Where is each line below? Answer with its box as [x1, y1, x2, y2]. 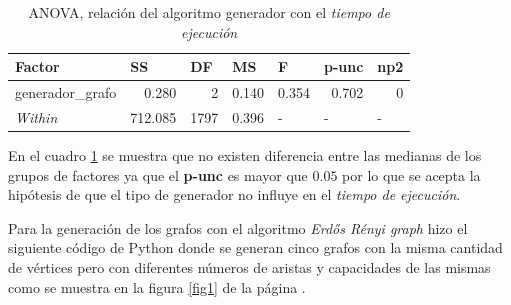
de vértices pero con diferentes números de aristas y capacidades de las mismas [8, 256, 491, 277]
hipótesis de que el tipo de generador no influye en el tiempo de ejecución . [8, 184, 461, 205]
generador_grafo [15, 82, 117, 103]
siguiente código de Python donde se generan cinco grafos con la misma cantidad [8, 237, 503, 258]
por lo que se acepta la [342, 164, 481, 185]
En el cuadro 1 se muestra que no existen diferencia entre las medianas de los [8, 144, 482, 165]
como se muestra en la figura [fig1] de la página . [8, 276, 306, 297]
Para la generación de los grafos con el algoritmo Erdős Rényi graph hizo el [8, 217, 468, 238]
